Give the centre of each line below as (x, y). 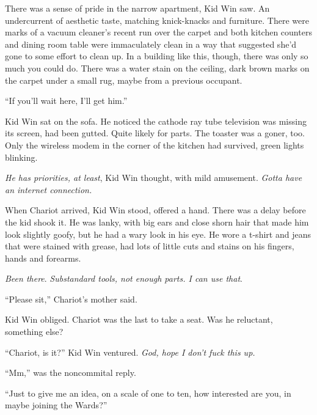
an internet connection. (49, 189)
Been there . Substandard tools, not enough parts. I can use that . (124, 278)
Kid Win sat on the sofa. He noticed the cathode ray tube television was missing (156, 121)
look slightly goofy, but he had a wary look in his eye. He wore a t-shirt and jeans (158, 234)
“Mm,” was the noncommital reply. (71, 373)
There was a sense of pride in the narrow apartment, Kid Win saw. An (137, 8)
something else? (34, 332)
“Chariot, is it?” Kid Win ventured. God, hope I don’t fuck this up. (130, 352)
